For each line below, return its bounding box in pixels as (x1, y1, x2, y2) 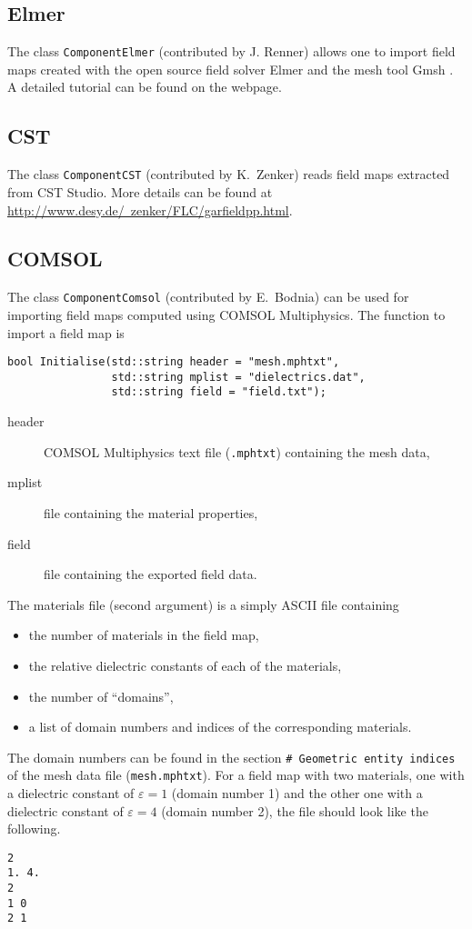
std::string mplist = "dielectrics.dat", (111, 370, 366, 384)
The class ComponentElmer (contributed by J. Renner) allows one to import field (7, 42, 456, 61)
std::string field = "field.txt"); (111, 385, 326, 399)
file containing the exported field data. (44, 564, 257, 584)
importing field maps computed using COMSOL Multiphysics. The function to (7, 305, 446, 324)
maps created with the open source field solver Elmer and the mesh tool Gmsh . (7, 59, 454, 78)
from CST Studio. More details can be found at (7, 182, 273, 201)
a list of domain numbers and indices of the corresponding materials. (28, 717, 412, 736)
